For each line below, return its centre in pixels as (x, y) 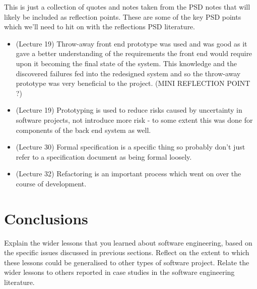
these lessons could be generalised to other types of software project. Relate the (127, 262)
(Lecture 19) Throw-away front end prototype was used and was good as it (132, 43)
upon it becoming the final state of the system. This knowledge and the (126, 63)
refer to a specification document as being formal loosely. (104, 156)
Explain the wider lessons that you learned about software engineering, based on (128, 242)
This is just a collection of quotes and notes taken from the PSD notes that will (127, 7)
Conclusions (46, 218)
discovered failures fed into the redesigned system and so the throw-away (128, 73)
